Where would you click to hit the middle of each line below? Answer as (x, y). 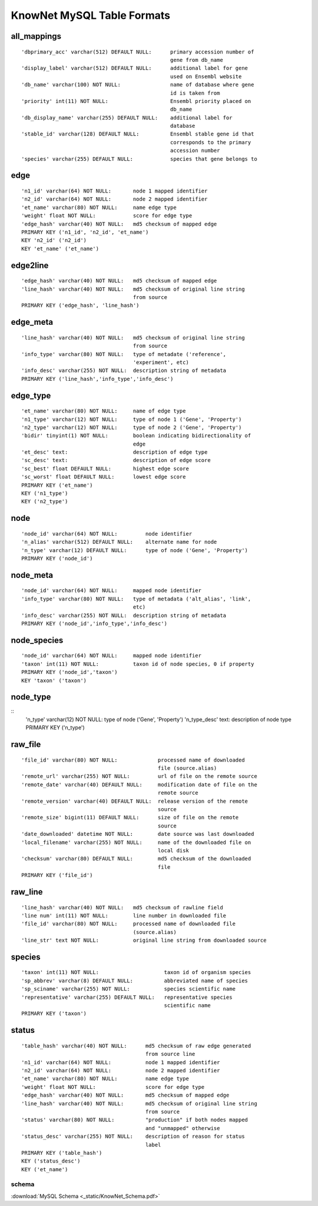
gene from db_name (196, 60)
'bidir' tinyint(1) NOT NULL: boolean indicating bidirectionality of (136, 436)
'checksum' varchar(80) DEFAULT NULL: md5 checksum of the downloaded (136, 859)
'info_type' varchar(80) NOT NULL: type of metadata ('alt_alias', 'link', (136, 599)
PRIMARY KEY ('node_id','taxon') (69, 672)
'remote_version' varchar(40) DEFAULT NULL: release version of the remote (135, 801)
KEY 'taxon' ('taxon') (54, 680)
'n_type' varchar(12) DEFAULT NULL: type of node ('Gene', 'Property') (135, 550)
